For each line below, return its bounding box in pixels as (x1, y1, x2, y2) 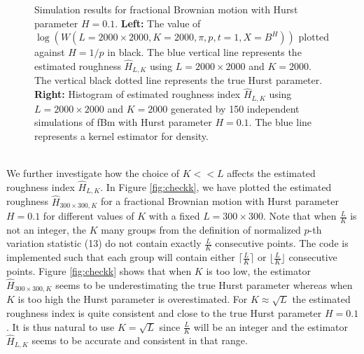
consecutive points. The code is (215, 236, 349, 250)
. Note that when (262, 208, 337, 223)
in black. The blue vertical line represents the (107, 45, 302, 59)
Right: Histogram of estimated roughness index (34, 87, 241, 101)
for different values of (43, 208, 134, 223)
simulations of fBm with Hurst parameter (34, 115, 212, 129)
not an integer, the (6, 222, 86, 236)
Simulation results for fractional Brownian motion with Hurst (34, 2, 298, 16)
